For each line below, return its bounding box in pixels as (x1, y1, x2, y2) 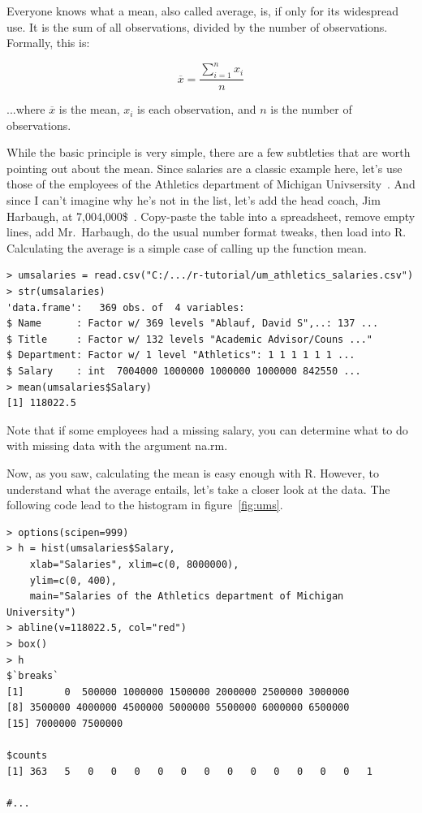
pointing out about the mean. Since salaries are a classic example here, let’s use (6, 159, 403, 176)
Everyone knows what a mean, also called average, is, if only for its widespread (6, 2, 398, 19)
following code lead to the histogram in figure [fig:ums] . (6, 496, 283, 513)
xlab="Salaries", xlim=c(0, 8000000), (29, 558, 239, 570)
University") (6, 606, 76, 618)
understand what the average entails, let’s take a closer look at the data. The (6, 480, 390, 497)
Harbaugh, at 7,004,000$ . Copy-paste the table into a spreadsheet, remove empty (6, 207, 416, 224)
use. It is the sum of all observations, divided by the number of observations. (6, 18, 388, 35)
